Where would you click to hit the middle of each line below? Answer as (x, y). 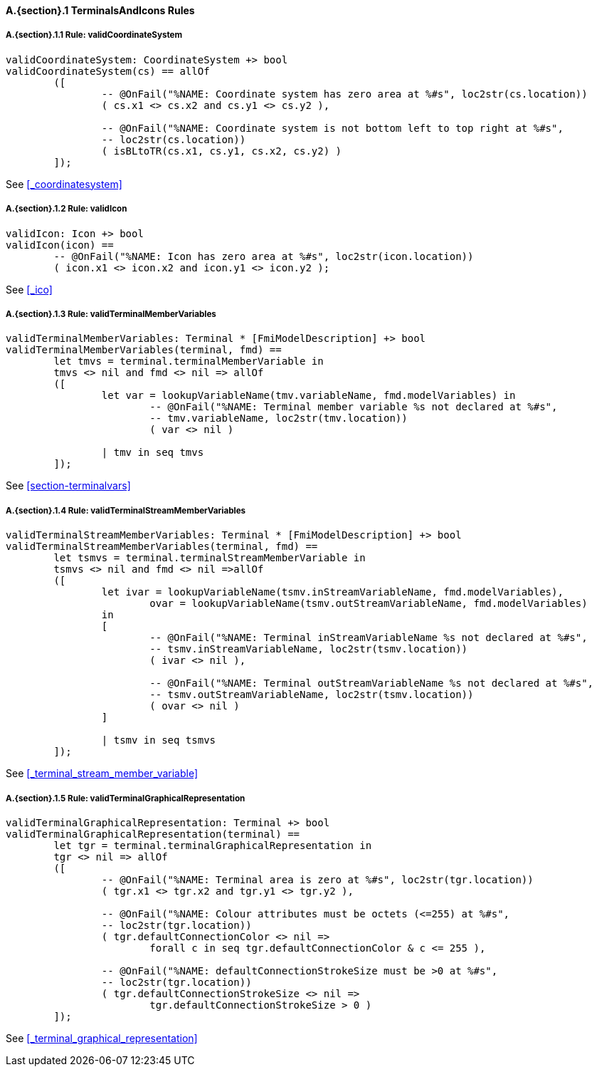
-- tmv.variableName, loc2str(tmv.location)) (279, 418)
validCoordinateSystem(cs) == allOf (108, 71)
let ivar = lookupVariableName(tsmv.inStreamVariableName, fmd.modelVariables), (332, 592)
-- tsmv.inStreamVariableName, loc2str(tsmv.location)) (309, 649)
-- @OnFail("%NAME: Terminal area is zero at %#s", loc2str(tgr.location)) (317, 879)
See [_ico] (29, 289)
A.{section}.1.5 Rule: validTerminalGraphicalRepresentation (126, 798)
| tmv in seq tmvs (153, 453)
